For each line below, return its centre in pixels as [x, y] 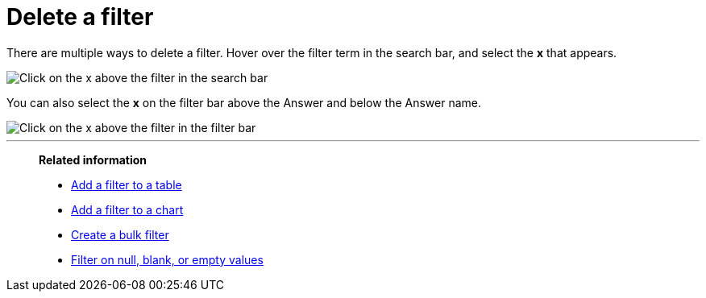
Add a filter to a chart [127, 209]
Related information [93, 159]
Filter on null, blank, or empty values [167, 259]
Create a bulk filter [120, 234]
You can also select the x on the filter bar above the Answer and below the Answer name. [244, 102]
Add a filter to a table [127, 184]
